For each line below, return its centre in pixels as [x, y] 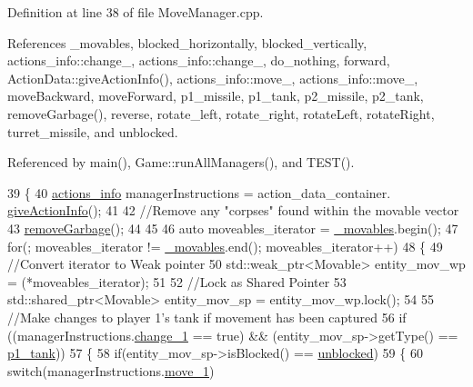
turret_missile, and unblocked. [93, 131]
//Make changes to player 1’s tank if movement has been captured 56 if [207, 317]
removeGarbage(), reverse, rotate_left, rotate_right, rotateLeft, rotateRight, [221, 113]
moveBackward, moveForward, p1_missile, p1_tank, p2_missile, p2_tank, [216, 96]
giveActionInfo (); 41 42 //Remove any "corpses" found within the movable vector [233, 210]
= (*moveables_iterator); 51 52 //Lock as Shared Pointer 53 [177, 281]
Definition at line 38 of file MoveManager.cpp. [136, 12]
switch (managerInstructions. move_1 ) [111, 370]
